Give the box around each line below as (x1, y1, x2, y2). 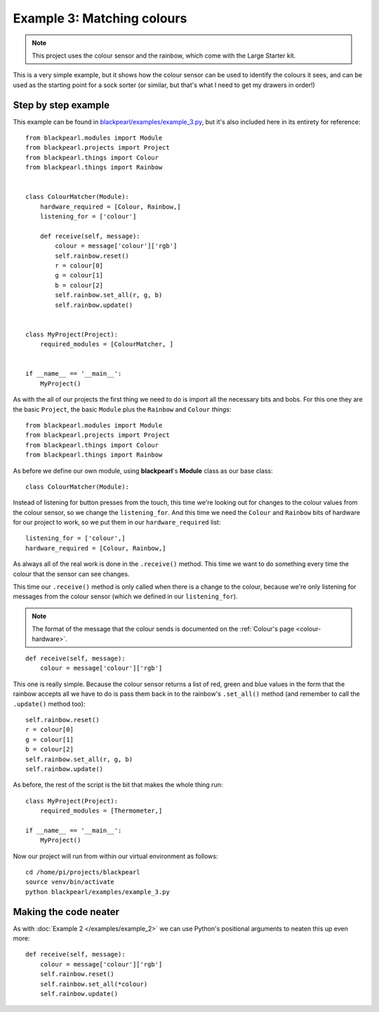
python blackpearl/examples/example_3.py (25, 888, 170, 895)
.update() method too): (13, 699, 86, 708)
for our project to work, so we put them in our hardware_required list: (13, 518, 221, 527)
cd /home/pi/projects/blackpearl (25, 868, 140, 876)
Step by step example (13, 99, 110, 111)
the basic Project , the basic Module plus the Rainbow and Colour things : (13, 405, 232, 414)
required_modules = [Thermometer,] (39, 807, 163, 815)
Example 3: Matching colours (13, 11, 187, 26)
